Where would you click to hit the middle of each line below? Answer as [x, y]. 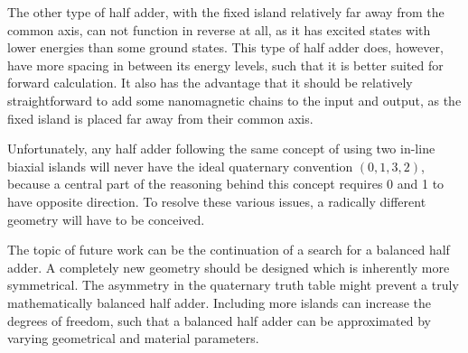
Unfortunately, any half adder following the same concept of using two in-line [221, 149]
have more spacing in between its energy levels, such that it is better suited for [225, 65]
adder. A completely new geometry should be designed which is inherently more [229, 267]
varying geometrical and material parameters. [133, 338]
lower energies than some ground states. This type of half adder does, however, [225, 47]
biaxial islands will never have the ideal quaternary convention [180, 166]
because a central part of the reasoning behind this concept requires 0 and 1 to [226, 184]
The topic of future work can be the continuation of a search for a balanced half [229, 250]
